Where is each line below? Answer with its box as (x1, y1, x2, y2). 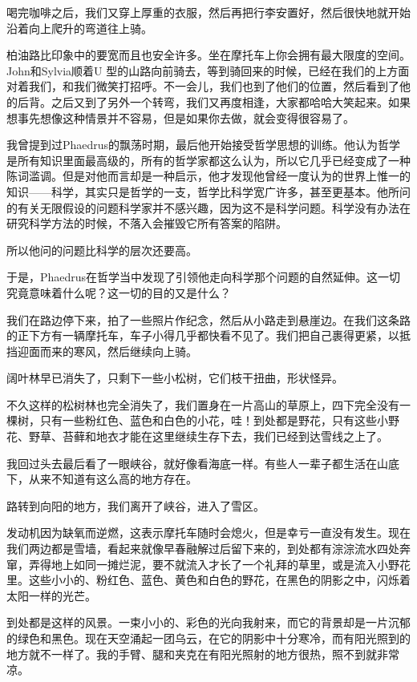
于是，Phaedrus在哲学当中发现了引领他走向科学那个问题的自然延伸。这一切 (6, 268, 401, 285)
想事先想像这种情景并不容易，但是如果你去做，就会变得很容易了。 (6, 109, 354, 126)
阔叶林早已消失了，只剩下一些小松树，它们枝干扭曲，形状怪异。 (6, 369, 343, 386)
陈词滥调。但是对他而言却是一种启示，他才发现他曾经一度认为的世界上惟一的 (6, 167, 411, 184)
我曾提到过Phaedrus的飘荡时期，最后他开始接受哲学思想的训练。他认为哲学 (6, 136, 401, 153)
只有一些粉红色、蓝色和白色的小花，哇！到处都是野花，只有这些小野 (39, 412, 399, 429)
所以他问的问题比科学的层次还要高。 (6, 241, 197, 258)
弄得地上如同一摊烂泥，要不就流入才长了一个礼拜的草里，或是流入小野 (28, 555, 399, 572)
